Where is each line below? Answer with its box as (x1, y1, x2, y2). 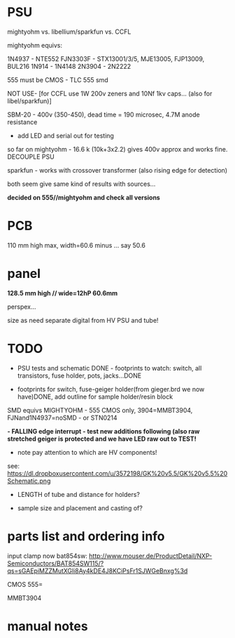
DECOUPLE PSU (7, 152, 55, 161)
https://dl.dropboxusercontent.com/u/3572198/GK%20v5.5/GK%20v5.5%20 (7, 469, 228, 477)
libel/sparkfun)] (7, 96, 52, 105)
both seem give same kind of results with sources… (7, 180, 156, 188)
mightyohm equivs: (7, 41, 63, 49)
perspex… (7, 303, 36, 311)
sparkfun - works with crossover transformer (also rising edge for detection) (7, 166, 228, 174)
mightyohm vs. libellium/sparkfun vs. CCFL (7, 27, 131, 36)
